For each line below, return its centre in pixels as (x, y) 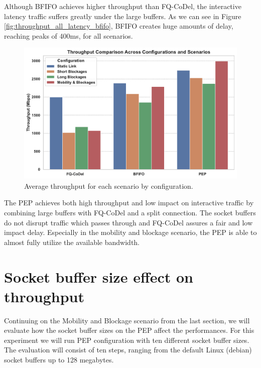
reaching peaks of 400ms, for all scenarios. (69, 35)
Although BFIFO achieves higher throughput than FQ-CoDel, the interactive (123, 6)
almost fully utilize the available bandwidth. (72, 242)
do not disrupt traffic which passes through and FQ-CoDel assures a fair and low (128, 222)
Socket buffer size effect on (99, 276)
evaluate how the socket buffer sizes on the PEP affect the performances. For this (129, 330)
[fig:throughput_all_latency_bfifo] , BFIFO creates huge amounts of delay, (119, 26)
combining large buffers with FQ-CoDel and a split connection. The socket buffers (130, 213)
